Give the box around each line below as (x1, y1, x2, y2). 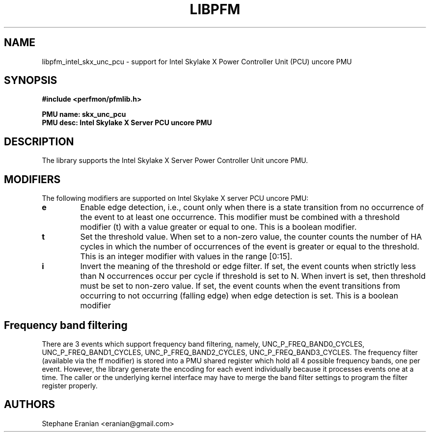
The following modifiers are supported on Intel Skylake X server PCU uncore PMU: (42, 194, 309, 203)
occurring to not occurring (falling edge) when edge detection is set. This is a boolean (80, 291, 399, 301)
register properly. (42, 381, 98, 390)
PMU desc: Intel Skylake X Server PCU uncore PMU (42, 118, 212, 127)
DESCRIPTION (4, 135, 74, 148)
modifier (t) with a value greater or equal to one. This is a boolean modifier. (80, 222, 357, 232)
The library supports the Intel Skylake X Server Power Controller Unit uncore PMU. (42, 156, 308, 165)
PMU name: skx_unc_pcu (42, 110, 126, 119)
